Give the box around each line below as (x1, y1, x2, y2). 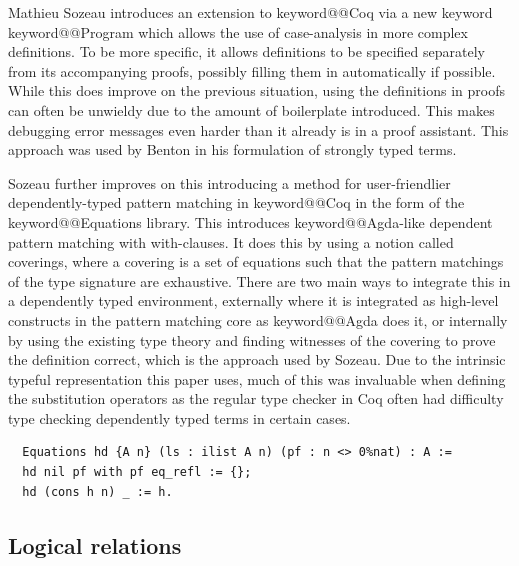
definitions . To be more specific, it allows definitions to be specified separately (8, 41, 485, 62)
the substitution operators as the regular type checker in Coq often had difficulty (8, 388, 504, 409)
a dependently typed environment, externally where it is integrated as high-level (8, 290, 499, 311)
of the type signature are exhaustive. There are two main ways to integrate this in (8, 270, 511, 291)
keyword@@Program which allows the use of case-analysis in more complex (8, 21, 468, 42)
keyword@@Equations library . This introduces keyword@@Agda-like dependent (8, 211, 493, 232)
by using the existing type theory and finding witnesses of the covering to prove (8, 329, 496, 350)
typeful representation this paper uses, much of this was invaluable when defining (8, 368, 506, 389)
